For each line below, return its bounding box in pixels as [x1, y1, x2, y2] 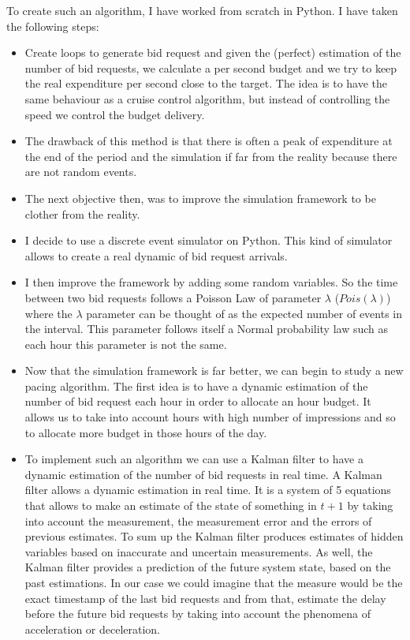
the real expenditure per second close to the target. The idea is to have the [24, 75, 388, 92]
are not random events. [24, 163, 137, 180]
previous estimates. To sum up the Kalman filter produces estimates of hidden [24, 528, 404, 545]
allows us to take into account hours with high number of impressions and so [24, 409, 396, 425]
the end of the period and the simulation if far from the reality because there [24, 148, 397, 164]
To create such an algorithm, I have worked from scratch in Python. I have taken [6, 2, 398, 18]
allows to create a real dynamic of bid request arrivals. [24, 247, 288, 264]
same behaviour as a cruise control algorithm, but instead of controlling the [24, 90, 390, 107]
